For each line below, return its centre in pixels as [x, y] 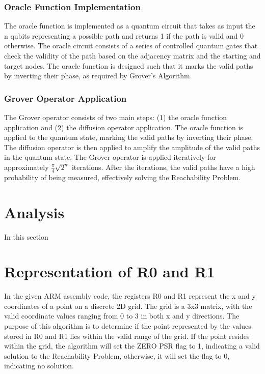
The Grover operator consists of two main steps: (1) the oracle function [115, 117]
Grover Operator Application [65, 98]
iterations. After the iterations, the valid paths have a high [163, 167]
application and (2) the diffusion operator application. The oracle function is [124, 127]
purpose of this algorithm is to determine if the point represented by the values [128, 326]
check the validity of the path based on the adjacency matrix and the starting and [132, 55]
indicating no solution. [39, 366]
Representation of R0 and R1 [110, 271]
